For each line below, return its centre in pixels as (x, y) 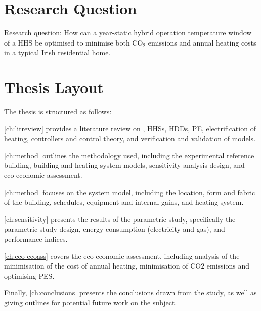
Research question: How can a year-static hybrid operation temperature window (128, 33)
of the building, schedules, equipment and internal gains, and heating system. (124, 202)
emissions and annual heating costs (202, 42)
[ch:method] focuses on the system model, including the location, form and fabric (130, 192)
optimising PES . (29, 275)
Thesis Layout (54, 87)
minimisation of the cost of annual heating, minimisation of (96, 266)
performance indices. (36, 238)
